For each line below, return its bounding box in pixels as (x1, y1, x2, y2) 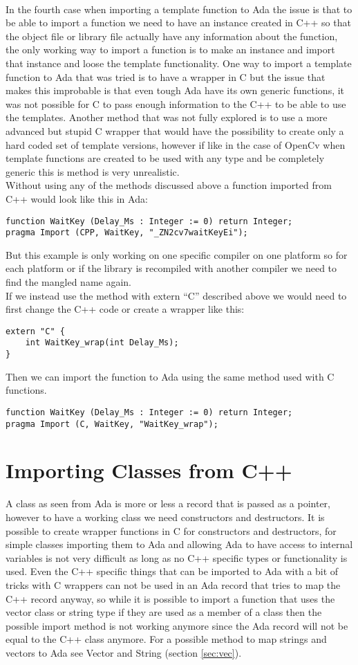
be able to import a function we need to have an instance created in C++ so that (6, 15, 351, 30)
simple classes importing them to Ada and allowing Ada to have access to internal (6, 537, 353, 552)
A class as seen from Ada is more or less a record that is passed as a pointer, (6, 496, 330, 511)
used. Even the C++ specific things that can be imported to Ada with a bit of (6, 564, 339, 579)
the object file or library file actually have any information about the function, (6, 28, 338, 43)
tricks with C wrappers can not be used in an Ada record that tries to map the (6, 577, 341, 592)
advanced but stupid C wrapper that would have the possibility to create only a (6, 123, 344, 138)
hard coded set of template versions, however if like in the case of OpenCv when (6, 137, 346, 152)
